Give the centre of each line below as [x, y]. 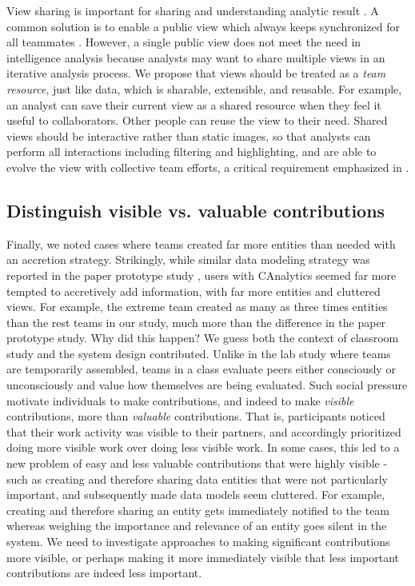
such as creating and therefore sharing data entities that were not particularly [197, 478]
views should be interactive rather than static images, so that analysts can [189, 136]
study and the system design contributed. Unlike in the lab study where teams [199, 353]
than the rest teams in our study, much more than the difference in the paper [196, 322]
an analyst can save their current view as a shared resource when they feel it [194, 104]
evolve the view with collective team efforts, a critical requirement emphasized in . [208, 167]
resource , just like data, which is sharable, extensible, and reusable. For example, [204, 88]
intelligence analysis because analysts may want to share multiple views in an [196, 57]
